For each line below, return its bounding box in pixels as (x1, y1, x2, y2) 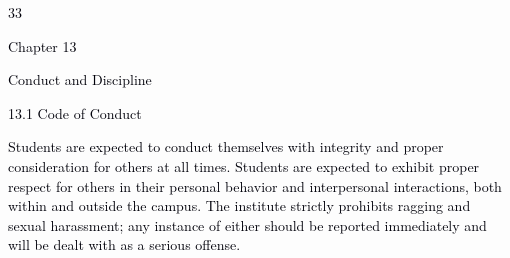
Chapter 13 (8, 35, 77, 56)
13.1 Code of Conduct (8, 102, 142, 123)
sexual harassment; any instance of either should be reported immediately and (8, 214, 487, 235)
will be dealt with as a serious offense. (8, 234, 241, 255)
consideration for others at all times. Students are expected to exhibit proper (8, 155, 480, 176)
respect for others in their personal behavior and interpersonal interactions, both (8, 175, 502, 196)
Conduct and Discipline (8, 69, 152, 90)
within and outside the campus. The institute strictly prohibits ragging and (8, 195, 471, 216)
